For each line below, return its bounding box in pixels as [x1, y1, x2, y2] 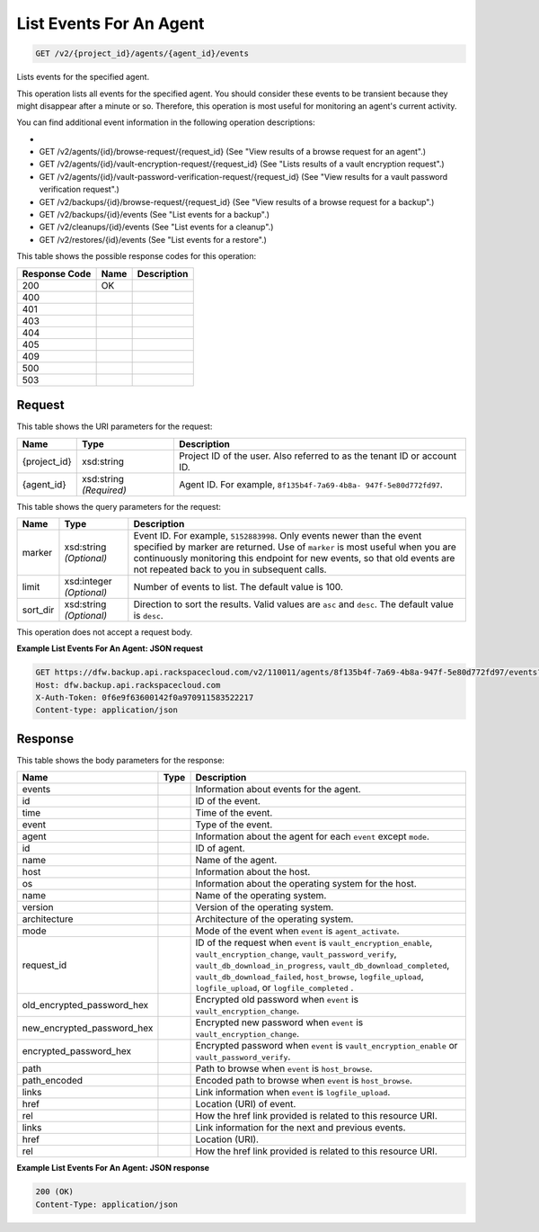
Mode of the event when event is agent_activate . [195, 924, 400, 937]
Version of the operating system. [195, 901, 334, 914]
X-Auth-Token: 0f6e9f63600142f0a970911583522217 [35, 692, 254, 703]
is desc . [133, 609, 163, 621]
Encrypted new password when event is [195, 1016, 364, 1029]
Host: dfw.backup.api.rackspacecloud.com [35, 680, 221, 690]
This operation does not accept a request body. [16, 626, 193, 638]
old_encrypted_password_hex [22, 999, 149, 1012]
